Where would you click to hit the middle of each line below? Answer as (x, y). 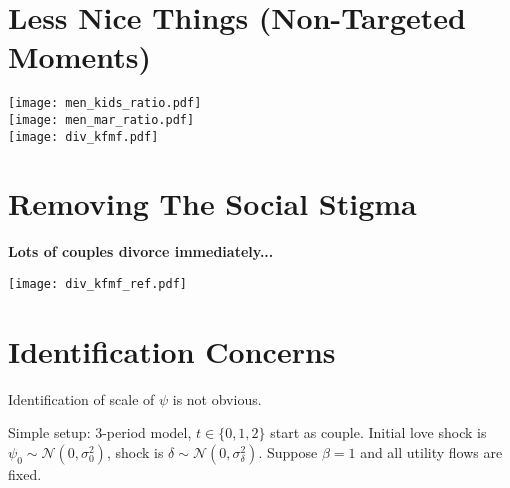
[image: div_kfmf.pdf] (83, 136)
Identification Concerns (172, 350)
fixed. (25, 473)
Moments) (79, 56)
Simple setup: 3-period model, (100, 432)
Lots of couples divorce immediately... (141, 251)
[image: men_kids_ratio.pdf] (105, 103)
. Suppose (288, 451)
